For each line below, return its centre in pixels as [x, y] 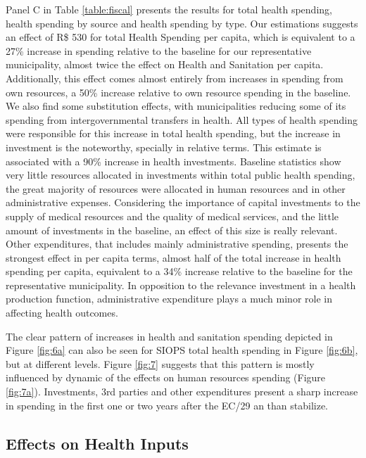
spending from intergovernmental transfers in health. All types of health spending [182, 119]
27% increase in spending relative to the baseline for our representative [159, 50]
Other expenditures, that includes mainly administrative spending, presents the [177, 244]
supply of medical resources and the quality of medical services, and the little [172, 216]
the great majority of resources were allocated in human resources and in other [176, 188]
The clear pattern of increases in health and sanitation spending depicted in [169, 336]
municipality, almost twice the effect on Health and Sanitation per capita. [165, 64]
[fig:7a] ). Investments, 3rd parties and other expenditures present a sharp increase [182, 392]
